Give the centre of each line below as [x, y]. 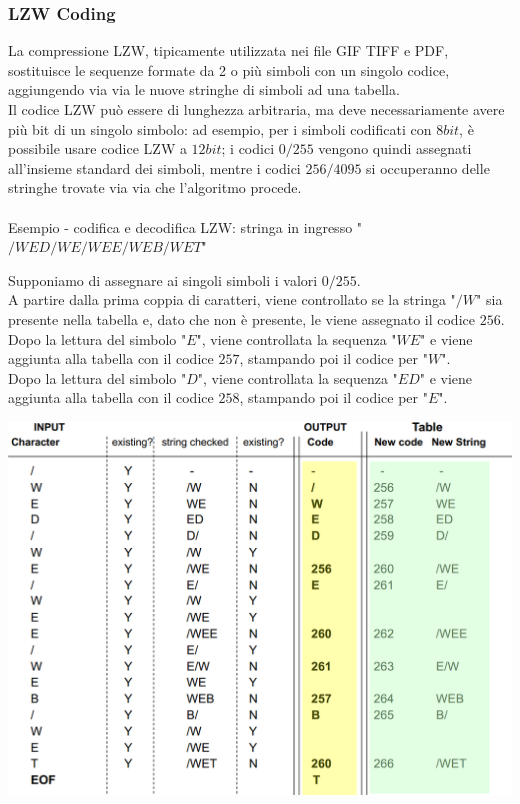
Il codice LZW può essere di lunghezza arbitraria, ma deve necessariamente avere [256, 109]
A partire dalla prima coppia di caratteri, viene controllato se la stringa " [232, 299]
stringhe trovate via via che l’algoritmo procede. [155, 187]
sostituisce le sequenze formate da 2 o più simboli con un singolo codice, [229, 69]
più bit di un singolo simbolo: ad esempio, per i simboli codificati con [220, 128]
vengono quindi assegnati [395, 148]
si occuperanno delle [428, 167]
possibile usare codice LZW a [97, 148]
